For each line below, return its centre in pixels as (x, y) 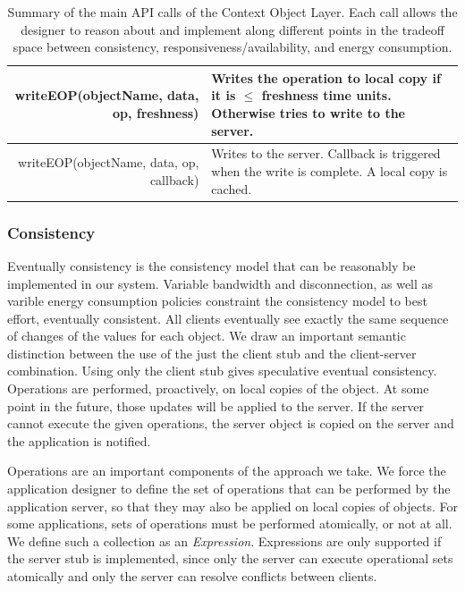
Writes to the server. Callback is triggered (326, 153)
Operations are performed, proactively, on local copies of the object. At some (218, 388)
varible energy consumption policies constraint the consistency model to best (217, 301)
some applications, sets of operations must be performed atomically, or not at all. (230, 523)
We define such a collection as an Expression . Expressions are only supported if (224, 540)
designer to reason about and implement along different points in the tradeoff (232, 29)
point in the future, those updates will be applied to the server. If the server (216, 405)
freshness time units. (326, 95)
